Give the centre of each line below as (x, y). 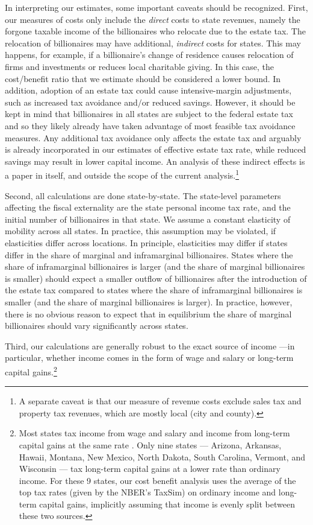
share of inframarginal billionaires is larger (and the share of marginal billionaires (155, 266)
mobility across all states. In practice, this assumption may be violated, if (141, 231)
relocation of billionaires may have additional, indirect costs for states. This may (153, 43)
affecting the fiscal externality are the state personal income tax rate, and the (148, 207)
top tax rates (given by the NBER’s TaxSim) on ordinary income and (147, 492)
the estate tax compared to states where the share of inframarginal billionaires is (154, 290)
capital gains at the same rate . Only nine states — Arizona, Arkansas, (150, 444)
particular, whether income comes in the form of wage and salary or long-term (149, 358)
